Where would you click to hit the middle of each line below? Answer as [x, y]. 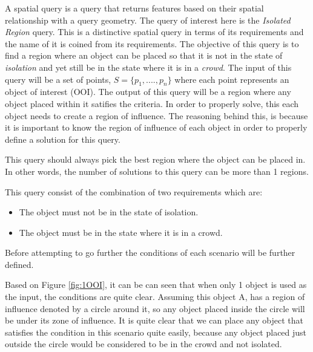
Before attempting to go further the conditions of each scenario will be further [150, 253]
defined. [19, 264]
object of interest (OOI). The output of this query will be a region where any [148, 92]
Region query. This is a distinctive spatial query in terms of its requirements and [154, 32]
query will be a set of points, [58, 79]
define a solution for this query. [63, 139]
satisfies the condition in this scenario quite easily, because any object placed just [156, 332]
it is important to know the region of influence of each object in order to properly [156, 127]
